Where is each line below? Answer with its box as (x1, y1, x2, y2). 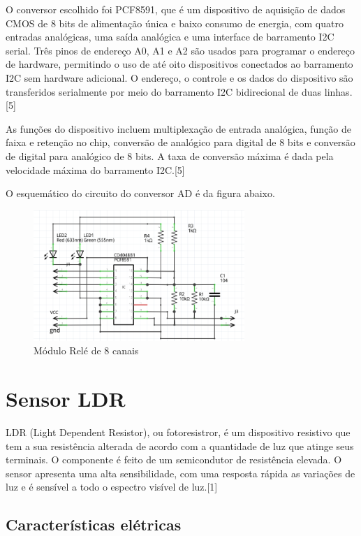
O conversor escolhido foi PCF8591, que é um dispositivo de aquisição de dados (6, 2, 346, 16)
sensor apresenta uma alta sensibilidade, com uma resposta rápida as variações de (6, 465, 355, 480)
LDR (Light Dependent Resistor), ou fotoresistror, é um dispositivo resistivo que (6, 425, 351, 440)
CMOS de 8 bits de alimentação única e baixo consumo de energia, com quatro (6, 15, 344, 30)
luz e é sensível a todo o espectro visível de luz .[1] (6, 479, 218, 494)
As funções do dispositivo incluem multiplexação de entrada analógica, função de (6, 121, 352, 136)
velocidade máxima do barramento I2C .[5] (6, 162, 185, 177)
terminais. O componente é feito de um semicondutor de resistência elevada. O (6, 452, 342, 467)
